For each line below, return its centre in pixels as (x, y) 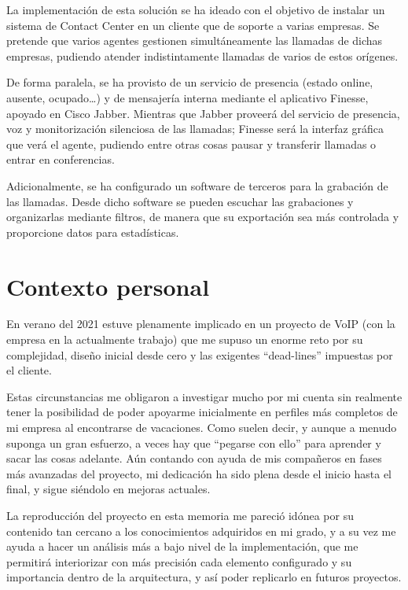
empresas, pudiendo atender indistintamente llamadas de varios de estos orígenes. (202, 55)
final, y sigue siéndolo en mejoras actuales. (108, 489)
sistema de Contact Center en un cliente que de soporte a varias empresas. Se (193, 25)
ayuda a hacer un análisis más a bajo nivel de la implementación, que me (182, 546)
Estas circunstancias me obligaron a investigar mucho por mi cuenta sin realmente (204, 396)
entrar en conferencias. (61, 159)
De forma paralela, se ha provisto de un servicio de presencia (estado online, (190, 82)
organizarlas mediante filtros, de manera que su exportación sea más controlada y (203, 217)
